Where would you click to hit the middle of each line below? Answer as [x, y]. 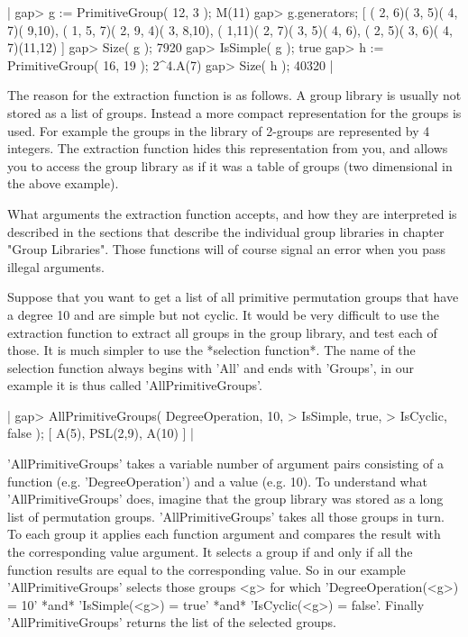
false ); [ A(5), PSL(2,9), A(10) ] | [101, 433]
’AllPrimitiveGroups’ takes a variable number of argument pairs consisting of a [225, 464]
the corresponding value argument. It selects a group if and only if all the [210, 552]
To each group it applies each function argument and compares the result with [224, 534]
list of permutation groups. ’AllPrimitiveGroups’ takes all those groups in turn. [226, 516]
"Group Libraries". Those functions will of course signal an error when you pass [227, 249]
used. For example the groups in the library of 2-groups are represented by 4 [219, 130]
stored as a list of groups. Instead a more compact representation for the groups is [234, 112]
